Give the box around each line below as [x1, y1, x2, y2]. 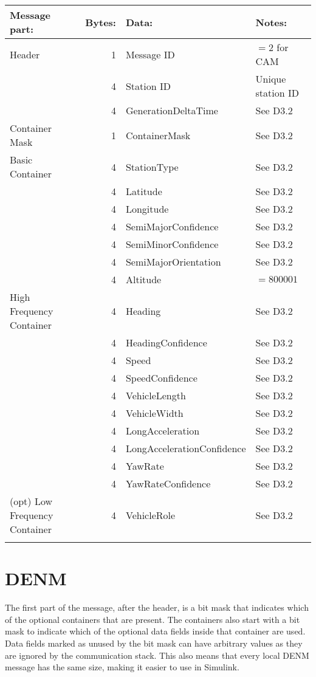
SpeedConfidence [125, 371, 197, 385]
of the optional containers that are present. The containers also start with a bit [5, 613, 300, 625]
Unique [255, 72, 286, 86]
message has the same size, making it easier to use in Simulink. [5, 661, 239, 673]
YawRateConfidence [125, 476, 211, 490]
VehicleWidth [125, 406, 184, 420]
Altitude [125, 272, 162, 286]
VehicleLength [125, 388, 186, 402]
